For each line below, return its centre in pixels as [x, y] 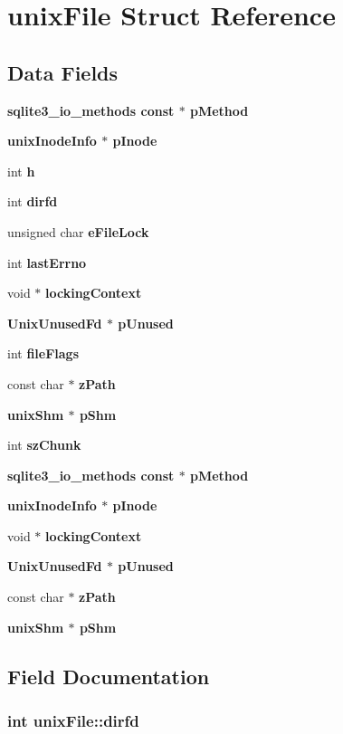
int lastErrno [47, 262]
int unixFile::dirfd [73, 720]
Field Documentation [109, 676]
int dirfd [33, 201]
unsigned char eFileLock [78, 231]
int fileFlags [43, 353]
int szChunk [44, 445]
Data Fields [63, 72]
